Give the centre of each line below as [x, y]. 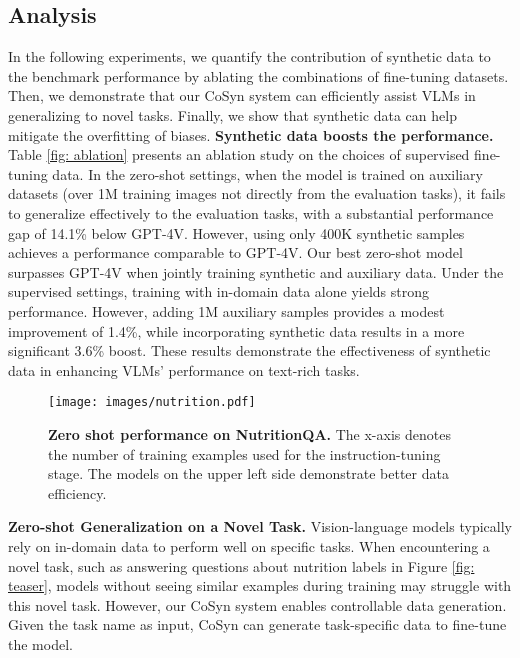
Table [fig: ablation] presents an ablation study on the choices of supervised [239, 154]
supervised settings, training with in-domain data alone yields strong [219, 291]
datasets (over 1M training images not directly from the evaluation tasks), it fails [257, 193]
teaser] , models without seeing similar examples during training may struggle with [260, 585]
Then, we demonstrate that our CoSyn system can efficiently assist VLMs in [242, 95]
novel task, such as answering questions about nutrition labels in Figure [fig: [241, 565]
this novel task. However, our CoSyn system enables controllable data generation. [257, 604]
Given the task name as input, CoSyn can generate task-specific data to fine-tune [257, 624]
